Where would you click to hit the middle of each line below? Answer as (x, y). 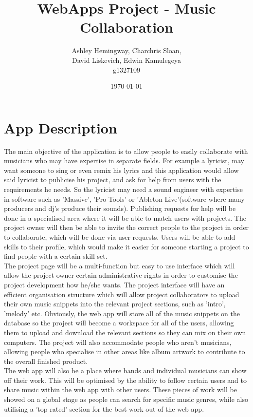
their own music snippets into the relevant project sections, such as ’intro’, (115, 304)
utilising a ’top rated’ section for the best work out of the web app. (104, 408)
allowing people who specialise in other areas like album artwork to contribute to (125, 351)
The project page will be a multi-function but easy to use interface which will (119, 265)
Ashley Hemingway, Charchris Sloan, (126, 50)
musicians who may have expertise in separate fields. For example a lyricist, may (124, 161)
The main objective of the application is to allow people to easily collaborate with (126, 151)
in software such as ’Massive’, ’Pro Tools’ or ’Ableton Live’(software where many (124, 199)
